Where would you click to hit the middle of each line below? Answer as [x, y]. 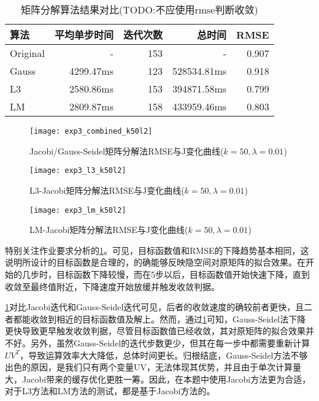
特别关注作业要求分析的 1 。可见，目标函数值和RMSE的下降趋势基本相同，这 [157, 250]
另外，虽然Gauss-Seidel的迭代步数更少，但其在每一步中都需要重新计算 [170, 342]
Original [27, 53]
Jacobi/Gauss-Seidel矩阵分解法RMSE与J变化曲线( [127, 151]
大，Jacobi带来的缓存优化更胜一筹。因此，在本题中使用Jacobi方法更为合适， [158, 379]
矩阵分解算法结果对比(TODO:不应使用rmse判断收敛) [140, 10]
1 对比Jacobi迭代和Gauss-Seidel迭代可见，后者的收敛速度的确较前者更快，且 [155, 307]
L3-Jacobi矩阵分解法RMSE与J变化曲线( [107, 190]
